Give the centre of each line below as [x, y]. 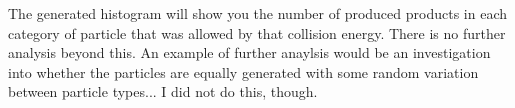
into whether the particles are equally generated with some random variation [243, 71]
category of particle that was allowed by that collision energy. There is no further [257, 32]
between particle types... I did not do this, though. [163, 91]
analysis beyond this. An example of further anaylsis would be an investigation [249, 52]
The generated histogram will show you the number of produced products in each [257, 13]
